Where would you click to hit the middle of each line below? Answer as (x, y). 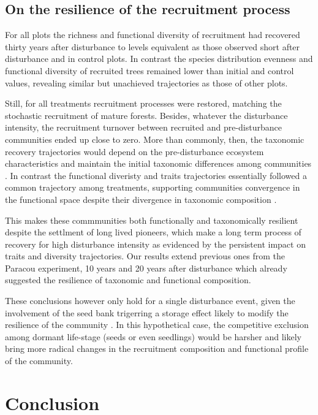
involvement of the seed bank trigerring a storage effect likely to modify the (147, 312)
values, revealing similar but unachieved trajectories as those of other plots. (146, 82)
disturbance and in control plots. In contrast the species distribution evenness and (159, 59)
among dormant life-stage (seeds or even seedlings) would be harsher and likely (153, 336)
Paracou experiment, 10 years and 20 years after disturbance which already (146, 268)
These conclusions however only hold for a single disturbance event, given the (150, 301)
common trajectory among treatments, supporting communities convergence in (153, 187)
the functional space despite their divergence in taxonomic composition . (141, 199)
